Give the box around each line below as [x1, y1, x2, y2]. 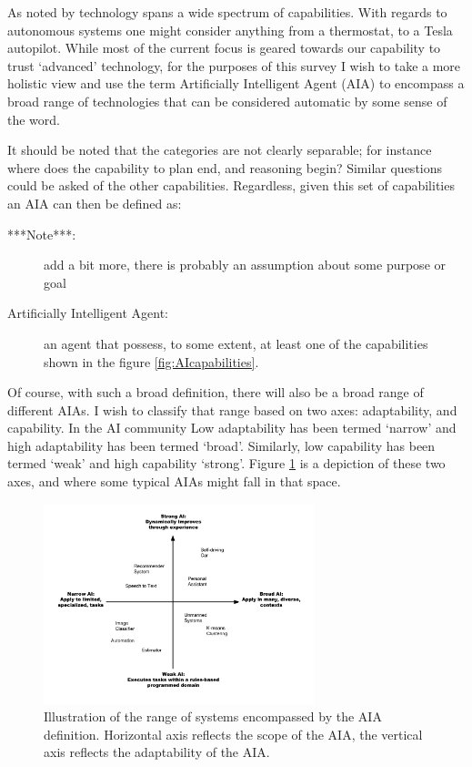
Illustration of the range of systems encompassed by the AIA [44, 707, 382, 726]
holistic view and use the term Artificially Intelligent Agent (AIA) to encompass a [7, 74, 465, 93]
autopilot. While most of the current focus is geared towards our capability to [7, 38, 441, 57]
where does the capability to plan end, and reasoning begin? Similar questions [7, 158, 443, 177]
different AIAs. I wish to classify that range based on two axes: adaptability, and [7, 400, 457, 419]
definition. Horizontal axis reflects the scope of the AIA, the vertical [44, 724, 423, 743]
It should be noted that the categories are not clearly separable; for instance [7, 140, 432, 159]
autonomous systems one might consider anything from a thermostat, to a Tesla [7, 20, 453, 39]
